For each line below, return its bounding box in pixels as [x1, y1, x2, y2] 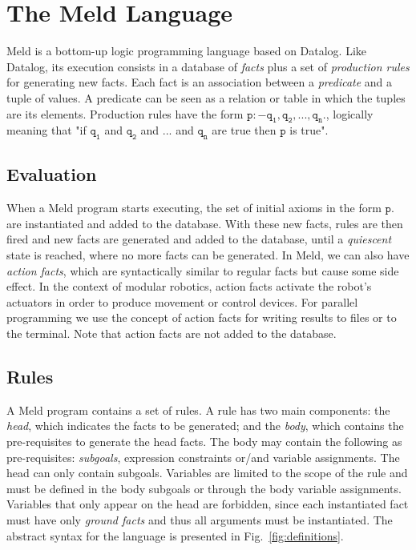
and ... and [140, 122, 194, 139]
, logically [325, 105, 374, 122]
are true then [212, 122, 277, 139]
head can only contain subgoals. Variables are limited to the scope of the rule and [6, 464, 408, 481]
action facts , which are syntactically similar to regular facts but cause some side [6, 262, 399, 279]
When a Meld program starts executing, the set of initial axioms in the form [6, 199, 382, 216]
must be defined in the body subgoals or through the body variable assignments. [6, 480, 402, 496]
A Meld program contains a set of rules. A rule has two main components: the [6, 401, 390, 418]
